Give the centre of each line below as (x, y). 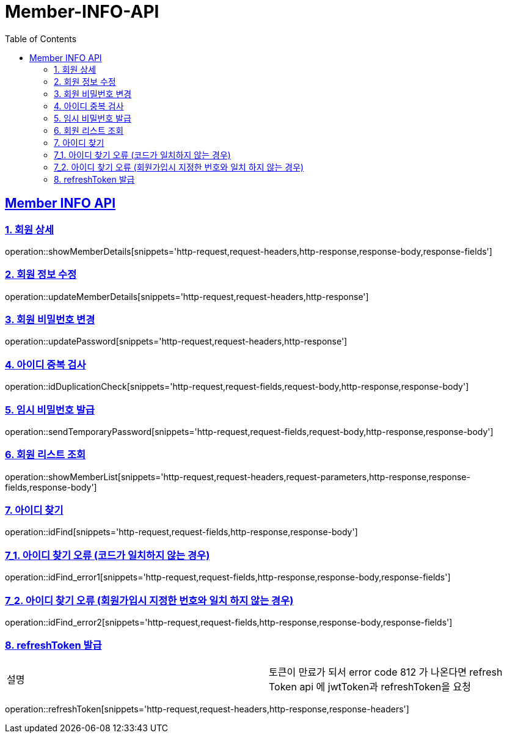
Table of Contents (41, 38)
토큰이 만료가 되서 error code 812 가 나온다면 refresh (386, 672)
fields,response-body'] (51, 487)
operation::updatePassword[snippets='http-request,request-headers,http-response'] (176, 342)
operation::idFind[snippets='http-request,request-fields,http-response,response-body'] (181, 532)
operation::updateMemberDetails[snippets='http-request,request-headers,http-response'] (187, 296)
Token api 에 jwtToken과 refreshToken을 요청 (370, 686)
